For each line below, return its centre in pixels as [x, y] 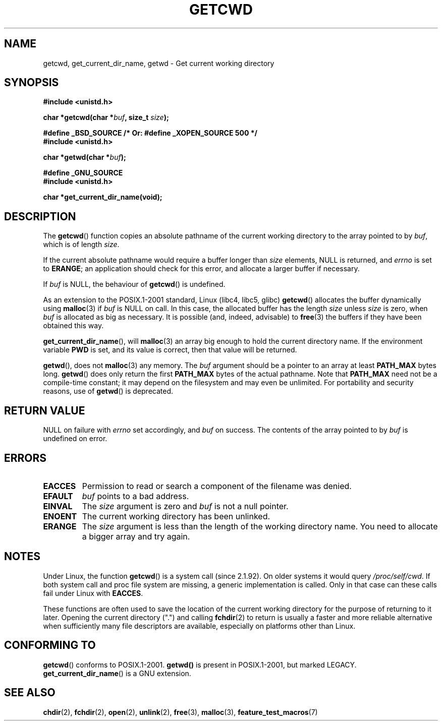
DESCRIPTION [40, 216]
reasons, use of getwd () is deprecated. [108, 391]
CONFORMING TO [50, 645]
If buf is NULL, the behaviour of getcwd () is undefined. [134, 284]
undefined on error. [75, 439]
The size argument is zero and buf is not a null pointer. [185, 506]
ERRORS [25, 458]
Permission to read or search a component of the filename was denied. [217, 486]
